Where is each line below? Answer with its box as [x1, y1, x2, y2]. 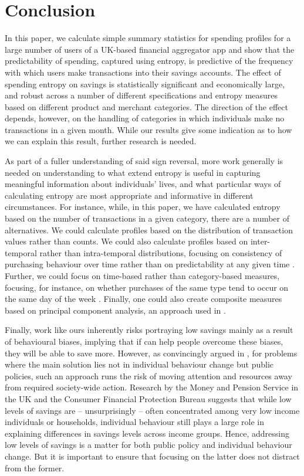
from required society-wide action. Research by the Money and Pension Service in [5, 381, 299, 393]
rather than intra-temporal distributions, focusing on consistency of [39, 246, 282, 259]
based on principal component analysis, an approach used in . [5, 304, 226, 316]
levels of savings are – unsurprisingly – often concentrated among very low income [5, 404, 300, 416]
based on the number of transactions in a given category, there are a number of [5, 212, 290, 225]
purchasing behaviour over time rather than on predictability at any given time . [5, 258, 295, 270]
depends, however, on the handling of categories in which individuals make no [5, 112, 285, 124]
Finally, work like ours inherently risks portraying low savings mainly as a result [5, 324, 293, 336]
